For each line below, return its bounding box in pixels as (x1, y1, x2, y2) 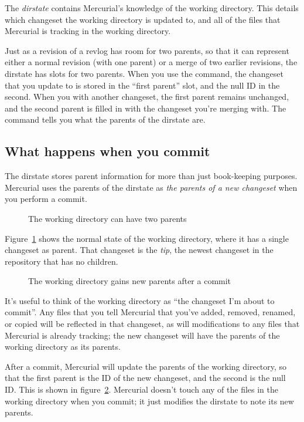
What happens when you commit (5, 142, 210, 160)
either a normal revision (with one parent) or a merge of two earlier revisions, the (5, 56, 298, 68)
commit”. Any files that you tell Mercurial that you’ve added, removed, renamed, (5, 306, 296, 318)
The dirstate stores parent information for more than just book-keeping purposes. (5, 170, 298, 182)
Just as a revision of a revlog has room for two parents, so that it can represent (5, 44, 289, 56)
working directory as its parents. (5, 340, 121, 353)
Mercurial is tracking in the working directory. (5, 25, 171, 37)
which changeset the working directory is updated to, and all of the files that (5, 13, 281, 25)
